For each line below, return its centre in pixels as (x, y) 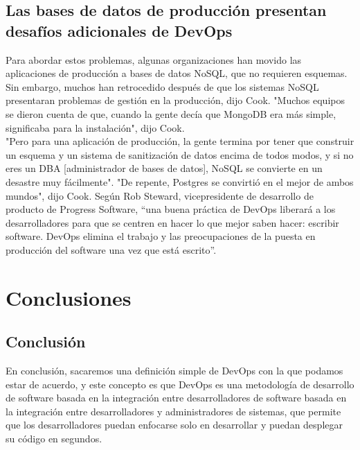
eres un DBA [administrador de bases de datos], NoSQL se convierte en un (164, 168)
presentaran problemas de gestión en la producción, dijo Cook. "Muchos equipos (175, 100)
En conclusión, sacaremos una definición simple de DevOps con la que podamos (174, 371)
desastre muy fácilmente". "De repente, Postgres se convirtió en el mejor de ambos (180, 181)
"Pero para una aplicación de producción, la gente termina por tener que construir (180, 141)
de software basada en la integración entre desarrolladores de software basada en (176, 398)
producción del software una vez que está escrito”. (111, 249)
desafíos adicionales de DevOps (119, 30)
